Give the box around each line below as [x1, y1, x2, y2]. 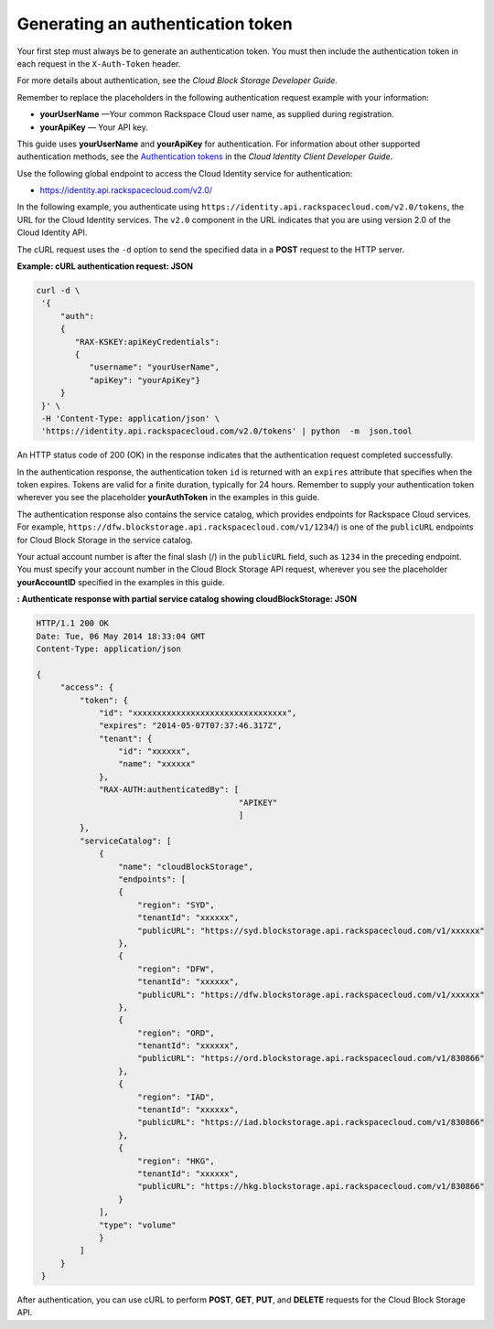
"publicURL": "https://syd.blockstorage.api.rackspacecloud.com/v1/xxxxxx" [137, 925, 485, 936]
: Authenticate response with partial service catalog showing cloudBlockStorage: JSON [16, 594, 358, 605]
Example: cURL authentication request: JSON [16, 261, 194, 272]
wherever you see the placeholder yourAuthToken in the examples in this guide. [16, 492, 320, 503]
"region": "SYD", [137, 899, 215, 910]
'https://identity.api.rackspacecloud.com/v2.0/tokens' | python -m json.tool [41, 426, 413, 436]
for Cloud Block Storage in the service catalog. [16, 534, 194, 545]
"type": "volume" [99, 1219, 177, 1230]
